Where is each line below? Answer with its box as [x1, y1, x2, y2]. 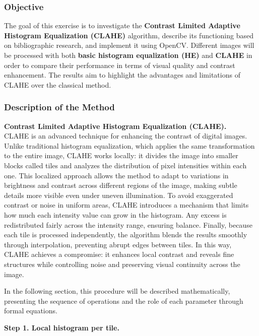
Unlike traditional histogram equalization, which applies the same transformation [4, 140, 255, 151]
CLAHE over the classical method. [4, 79, 111, 90]
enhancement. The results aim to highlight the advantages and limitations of [4, 70, 240, 80]
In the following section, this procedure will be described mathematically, [4, 286, 230, 296]
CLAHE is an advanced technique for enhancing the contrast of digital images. [4, 130, 247, 141]
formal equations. [4, 305, 57, 316]
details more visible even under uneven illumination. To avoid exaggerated [4, 189, 233, 200]
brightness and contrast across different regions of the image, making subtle [4, 180, 237, 190]
